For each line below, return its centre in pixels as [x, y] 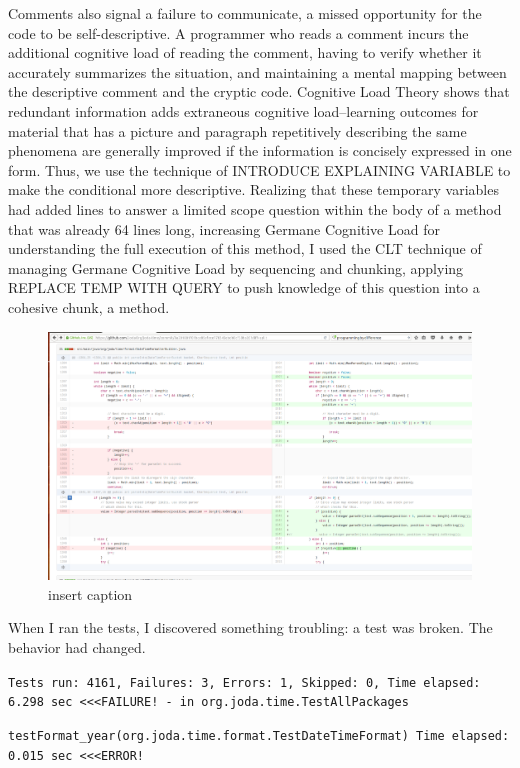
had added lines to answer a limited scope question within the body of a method [255, 208]
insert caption [90, 593]
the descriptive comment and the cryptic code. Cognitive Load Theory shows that [259, 91]
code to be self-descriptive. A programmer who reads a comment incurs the [238, 32]
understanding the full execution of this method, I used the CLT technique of [245, 248]
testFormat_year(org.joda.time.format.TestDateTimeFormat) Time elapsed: [259, 735]
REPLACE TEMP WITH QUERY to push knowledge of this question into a [244, 287]
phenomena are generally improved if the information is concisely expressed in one [260, 150]
